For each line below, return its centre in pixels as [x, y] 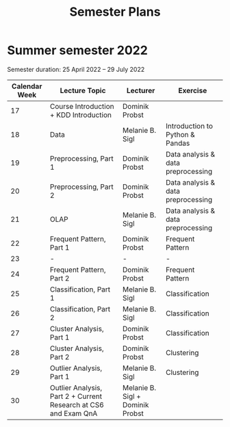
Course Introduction [82, 106]
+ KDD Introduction [81, 115]
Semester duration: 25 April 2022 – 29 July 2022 [76, 69]
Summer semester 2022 [78, 50]
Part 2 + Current [76, 396]
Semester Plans [115, 12]
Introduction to [189, 126]
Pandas [178, 143]
